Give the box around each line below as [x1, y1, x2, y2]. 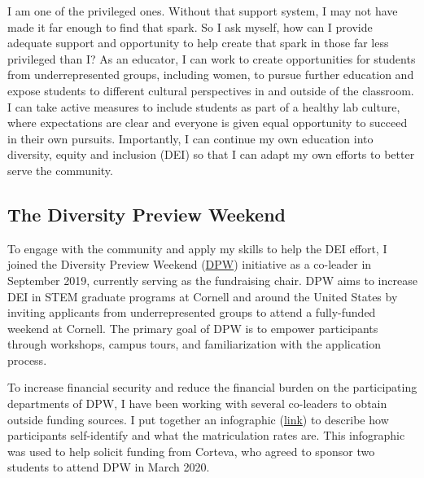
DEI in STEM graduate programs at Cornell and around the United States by [7, 287, 398, 305]
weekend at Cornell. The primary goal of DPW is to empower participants [7, 319, 378, 336]
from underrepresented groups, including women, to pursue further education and [7, 66, 414, 83]
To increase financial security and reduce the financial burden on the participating [7, 379, 417, 396]
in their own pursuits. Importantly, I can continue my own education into [7, 129, 374, 147]
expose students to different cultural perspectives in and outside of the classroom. [7, 81, 414, 99]
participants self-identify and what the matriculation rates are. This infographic [7, 427, 405, 444]
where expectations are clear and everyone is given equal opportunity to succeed [7, 114, 408, 131]
